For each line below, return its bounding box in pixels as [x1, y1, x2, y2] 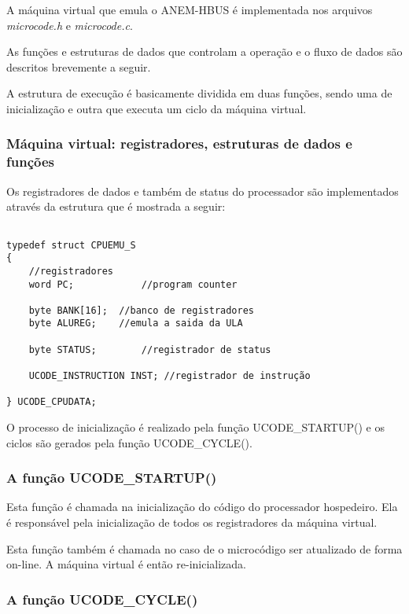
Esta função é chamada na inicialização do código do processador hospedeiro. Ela [6, 498, 398, 515]
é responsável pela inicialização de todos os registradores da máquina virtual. [6, 514, 378, 531]
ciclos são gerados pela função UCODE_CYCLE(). [6, 434, 252, 450]
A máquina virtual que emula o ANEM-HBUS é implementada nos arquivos [6, 2, 373, 17]
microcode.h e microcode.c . [6, 17, 133, 33]
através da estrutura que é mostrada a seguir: [6, 198, 226, 215]
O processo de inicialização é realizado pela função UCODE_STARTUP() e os [6, 419, 385, 436]
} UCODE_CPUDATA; [6, 396, 97, 408]
